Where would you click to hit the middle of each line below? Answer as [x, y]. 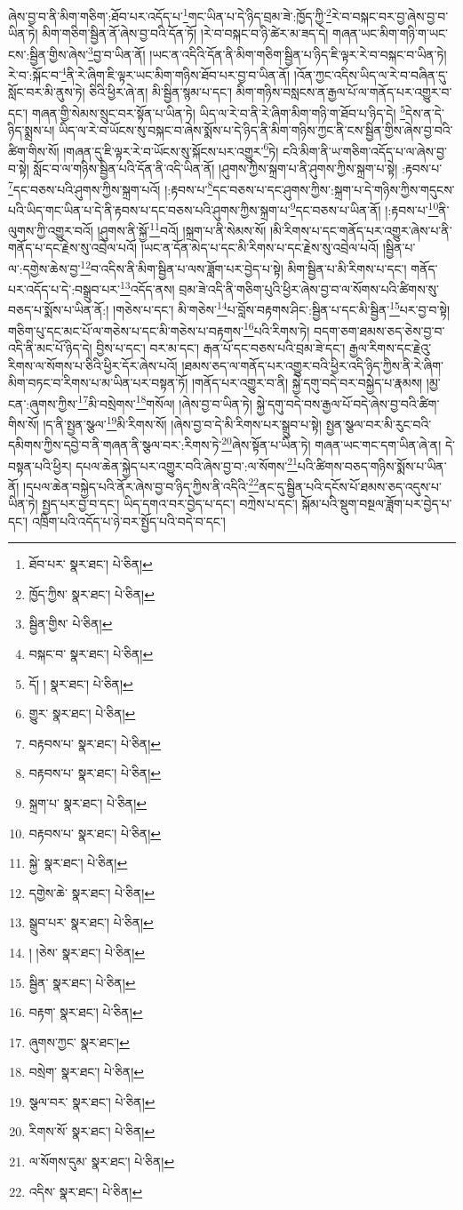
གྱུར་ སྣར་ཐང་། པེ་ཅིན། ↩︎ [82, 713]
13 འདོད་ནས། [148, 288]
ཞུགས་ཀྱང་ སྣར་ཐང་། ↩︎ [79, 1042]
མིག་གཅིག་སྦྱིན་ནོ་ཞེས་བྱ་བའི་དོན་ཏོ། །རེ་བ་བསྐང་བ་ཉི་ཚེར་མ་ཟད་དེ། [185, 33]
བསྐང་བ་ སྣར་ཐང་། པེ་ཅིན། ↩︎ [91, 653]
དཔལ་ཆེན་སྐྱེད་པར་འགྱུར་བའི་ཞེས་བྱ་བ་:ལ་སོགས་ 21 [187, 464]
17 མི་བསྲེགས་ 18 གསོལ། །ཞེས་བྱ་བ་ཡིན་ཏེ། [165, 402]
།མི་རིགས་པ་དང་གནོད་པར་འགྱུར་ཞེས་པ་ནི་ [361, 230]
